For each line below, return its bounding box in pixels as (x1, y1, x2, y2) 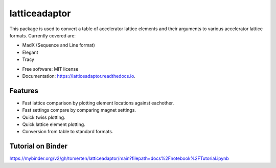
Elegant (22, 49, 38, 55)
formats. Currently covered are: (9, 32, 76, 38)
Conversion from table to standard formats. (22, 129, 113, 135)
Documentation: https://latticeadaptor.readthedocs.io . (22, 73, 135, 79)
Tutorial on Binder (9, 142, 67, 151)
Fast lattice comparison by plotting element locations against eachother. (22, 100, 174, 106)
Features (9, 86, 38, 95)
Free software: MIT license (22, 66, 79, 72)
